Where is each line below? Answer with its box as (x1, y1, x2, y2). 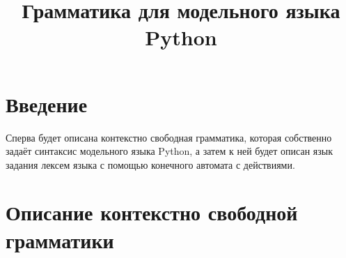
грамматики (6, 225, 114, 254)
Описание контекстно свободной (6, 198, 298, 227)
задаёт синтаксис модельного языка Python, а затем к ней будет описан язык (6, 144, 333, 158)
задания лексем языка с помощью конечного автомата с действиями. (6, 157, 295, 172)
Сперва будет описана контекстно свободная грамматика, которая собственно (6, 130, 332, 144)
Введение (6, 89, 88, 118)
